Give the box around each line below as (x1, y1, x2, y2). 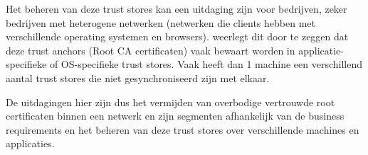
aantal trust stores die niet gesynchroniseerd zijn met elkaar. (6, 70, 270, 85)
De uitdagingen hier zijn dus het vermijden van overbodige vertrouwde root (6, 94, 335, 109)
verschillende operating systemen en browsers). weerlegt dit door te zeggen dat (6, 29, 349, 44)
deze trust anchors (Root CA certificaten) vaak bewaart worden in (6, 42, 295, 57)
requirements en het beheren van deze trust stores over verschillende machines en (6, 122, 359, 137)
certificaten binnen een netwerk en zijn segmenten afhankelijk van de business (6, 108, 345, 123)
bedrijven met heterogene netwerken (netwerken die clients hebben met (6, 15, 315, 30)
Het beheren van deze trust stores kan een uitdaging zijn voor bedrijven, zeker (6, 1, 347, 16)
